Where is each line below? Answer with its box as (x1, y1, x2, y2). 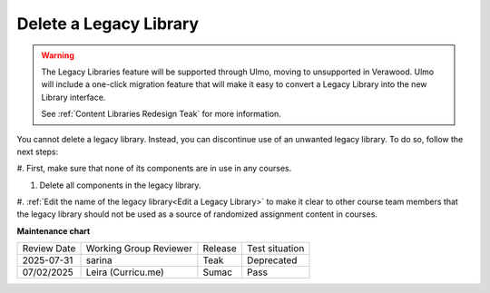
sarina (85, 254, 113, 267)
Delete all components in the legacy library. (39, 180, 201, 190)
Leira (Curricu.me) (85, 266, 164, 278)
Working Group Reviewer (85, 242, 193, 255)
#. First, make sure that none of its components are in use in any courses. (16, 163, 292, 174)
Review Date (22, 242, 76, 255)
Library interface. (41, 92, 106, 103)
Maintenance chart (16, 225, 91, 236)
